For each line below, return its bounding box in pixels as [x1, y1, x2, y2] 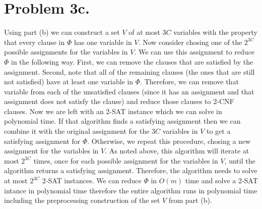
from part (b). [168, 195, 212, 205]
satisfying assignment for [4, 135, 81, 146]
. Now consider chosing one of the [138, 36, 242, 47]
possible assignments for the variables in [4, 46, 128, 57]
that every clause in [4, 36, 65, 47]
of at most [128, 27, 160, 37]
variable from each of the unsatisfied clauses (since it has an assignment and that [4, 86, 254, 96]
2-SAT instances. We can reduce [42, 175, 142, 186]
